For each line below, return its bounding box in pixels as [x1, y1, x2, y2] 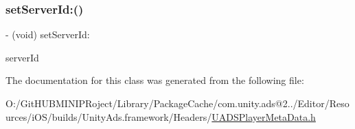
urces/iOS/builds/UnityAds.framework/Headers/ [5, 109, 212, 124]
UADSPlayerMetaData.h [211, 109, 316, 124]
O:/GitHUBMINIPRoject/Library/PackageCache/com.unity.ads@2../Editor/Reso [5, 96, 350, 110]
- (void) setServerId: [5, 27, 90, 42]
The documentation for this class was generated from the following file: [5, 73, 304, 87]
